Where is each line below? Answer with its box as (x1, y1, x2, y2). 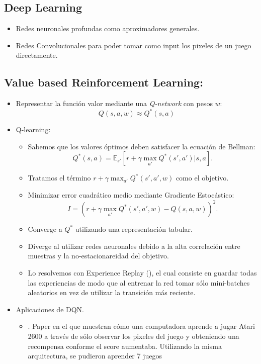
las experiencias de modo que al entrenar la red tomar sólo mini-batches (28, 277, 250, 288)
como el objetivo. (176, 172, 229, 183)
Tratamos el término (28, 172, 91, 183)
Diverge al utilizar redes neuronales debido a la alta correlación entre (28, 240, 240, 251)
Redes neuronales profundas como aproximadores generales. (16, 23, 200, 34)
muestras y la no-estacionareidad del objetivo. (28, 250, 169, 261)
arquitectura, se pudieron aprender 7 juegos (28, 350, 162, 361)
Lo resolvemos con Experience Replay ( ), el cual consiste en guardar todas (28, 267, 257, 278)
